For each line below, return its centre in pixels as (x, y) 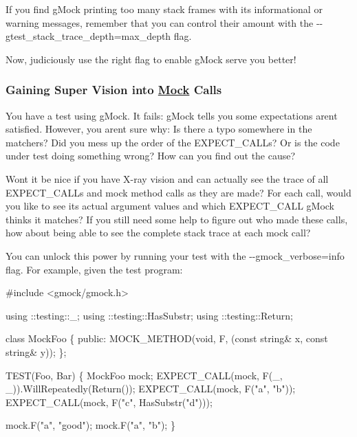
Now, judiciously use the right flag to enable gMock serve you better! (151, 59)
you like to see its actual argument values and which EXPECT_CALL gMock (170, 206)
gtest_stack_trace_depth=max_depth (88, 36)
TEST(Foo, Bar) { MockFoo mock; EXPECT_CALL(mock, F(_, (144, 375)
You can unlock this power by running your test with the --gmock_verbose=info (175, 255)
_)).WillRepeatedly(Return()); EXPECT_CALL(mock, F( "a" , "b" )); (151, 389)
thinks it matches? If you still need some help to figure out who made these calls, (177, 219)
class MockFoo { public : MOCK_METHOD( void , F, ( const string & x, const (167, 338)
